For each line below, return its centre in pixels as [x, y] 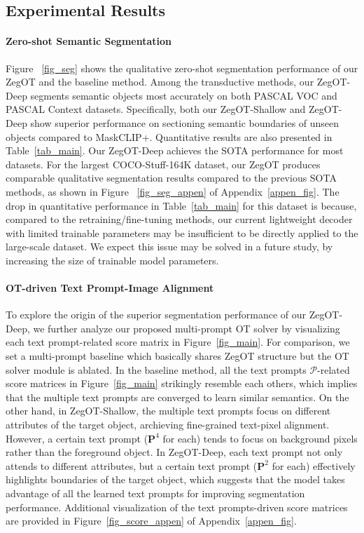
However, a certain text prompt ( [77, 438]
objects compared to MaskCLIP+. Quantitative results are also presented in [169, 136]
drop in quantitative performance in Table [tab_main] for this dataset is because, [181, 205]
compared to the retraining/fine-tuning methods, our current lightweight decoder [179, 219]
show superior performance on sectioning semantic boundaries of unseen [185, 122]
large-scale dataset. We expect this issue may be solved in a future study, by [169, 247]
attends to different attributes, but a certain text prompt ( [132, 465]
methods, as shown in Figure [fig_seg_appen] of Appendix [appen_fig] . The [173, 191]
